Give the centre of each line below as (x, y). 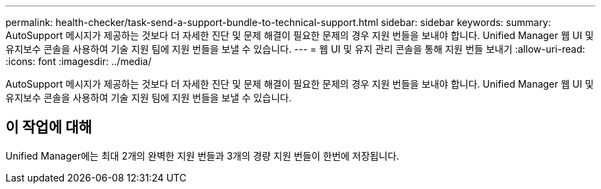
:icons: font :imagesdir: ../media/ (79, 61)
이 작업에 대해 (49, 127)
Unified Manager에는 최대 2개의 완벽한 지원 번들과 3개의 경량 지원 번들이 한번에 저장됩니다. (202, 155)
